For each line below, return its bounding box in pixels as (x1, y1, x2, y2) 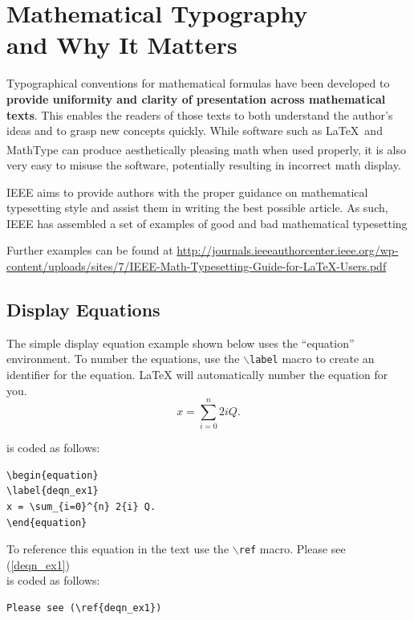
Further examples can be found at (6, 242, 173, 259)
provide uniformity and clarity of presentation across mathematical (6, 90, 386, 107)
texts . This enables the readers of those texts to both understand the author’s (6, 106, 393, 123)
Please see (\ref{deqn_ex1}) (6, 602, 162, 614)
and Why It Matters (6, 28, 237, 61)
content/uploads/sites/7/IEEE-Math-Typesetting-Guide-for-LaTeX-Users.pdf (6, 257, 387, 274)
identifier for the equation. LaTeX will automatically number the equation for (6, 365, 388, 382)
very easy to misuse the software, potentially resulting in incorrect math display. (6, 156, 401, 173)
